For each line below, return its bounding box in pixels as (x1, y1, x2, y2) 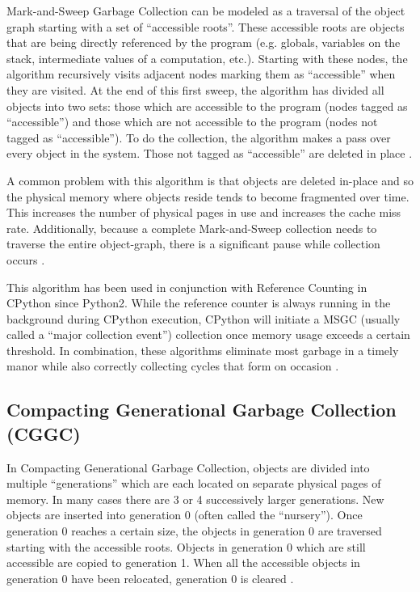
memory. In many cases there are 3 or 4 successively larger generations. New (6, 490, 384, 507)
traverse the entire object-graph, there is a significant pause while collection (6, 235, 380, 252)
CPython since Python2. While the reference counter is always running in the (6, 294, 391, 311)
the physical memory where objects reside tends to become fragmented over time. (6, 188, 409, 205)
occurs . (6, 251, 45, 268)
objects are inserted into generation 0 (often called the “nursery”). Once (6, 506, 363, 523)
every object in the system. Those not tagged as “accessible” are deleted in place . (6, 145, 413, 162)
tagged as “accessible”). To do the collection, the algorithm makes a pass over (6, 129, 391, 146)
